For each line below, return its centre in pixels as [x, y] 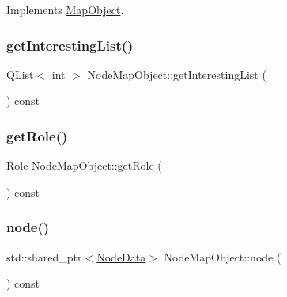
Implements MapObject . [65, 9]
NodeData [121, 256]
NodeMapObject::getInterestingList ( [177, 74]
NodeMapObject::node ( [223, 256]
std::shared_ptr [44, 256]
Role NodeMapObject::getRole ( [84, 165]
